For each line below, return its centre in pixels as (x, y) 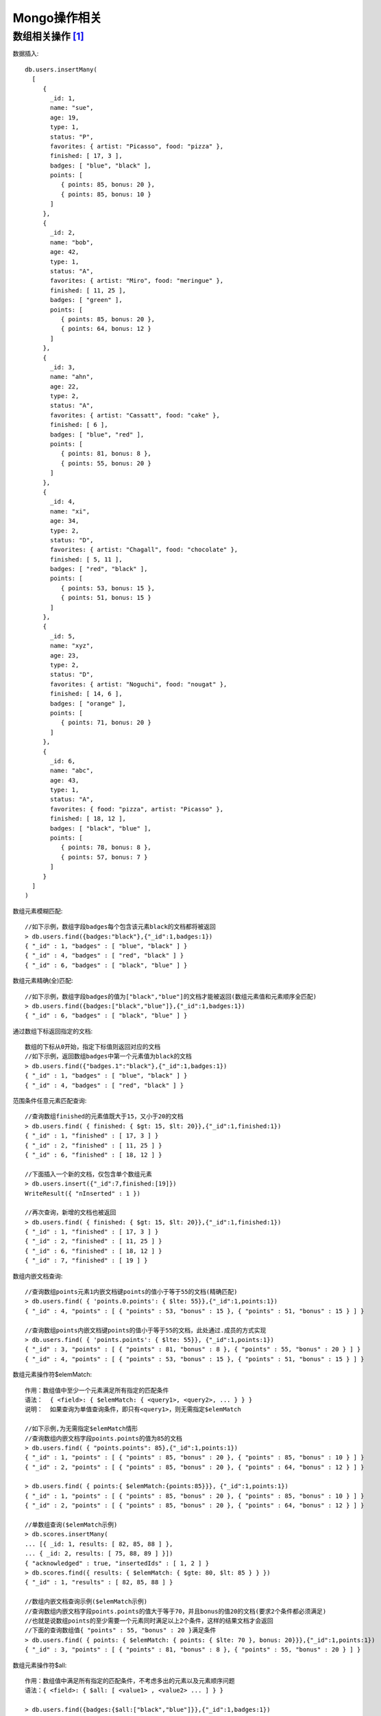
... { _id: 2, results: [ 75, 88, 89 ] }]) (99, 1554)
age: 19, (65, 117)
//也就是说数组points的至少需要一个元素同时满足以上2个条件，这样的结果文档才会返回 (149, 1621)
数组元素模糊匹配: (38, 911)
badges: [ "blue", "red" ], (97, 434)
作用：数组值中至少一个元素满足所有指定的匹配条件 (97, 1390)
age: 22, (65, 386)
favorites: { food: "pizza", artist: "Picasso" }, (137, 809)
